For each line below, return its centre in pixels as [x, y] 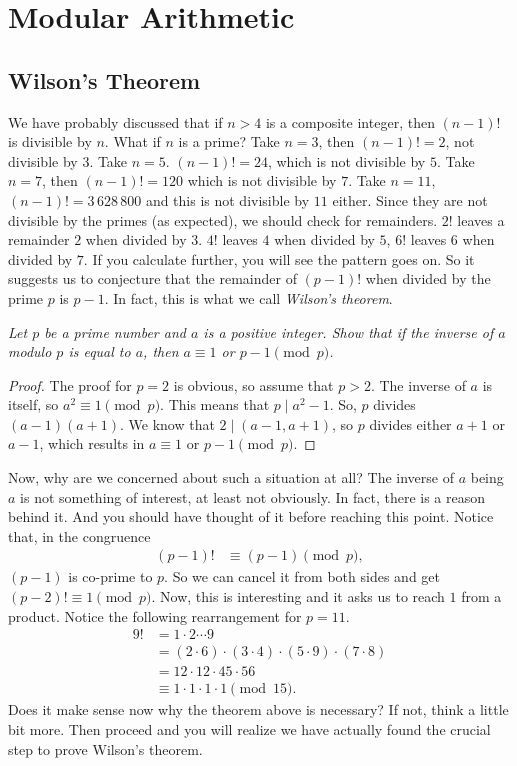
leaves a [481, 219]
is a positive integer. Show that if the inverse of [348, 331]
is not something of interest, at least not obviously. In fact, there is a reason [253, 496]
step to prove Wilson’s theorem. [105, 748]
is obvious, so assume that [253, 384]
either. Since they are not [410, 199]
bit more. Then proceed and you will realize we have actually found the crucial [249, 728]
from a [481, 596]
